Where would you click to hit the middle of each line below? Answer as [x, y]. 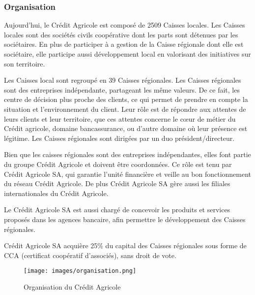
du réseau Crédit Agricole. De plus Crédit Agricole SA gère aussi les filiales [117, 183]
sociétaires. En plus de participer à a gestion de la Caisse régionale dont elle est [124, 44]
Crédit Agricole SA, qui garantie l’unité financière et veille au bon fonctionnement [128, 174]
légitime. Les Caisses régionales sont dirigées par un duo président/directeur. [119, 138]
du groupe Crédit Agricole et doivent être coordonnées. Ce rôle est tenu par [118, 164]
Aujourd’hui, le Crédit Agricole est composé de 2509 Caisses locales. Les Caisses [125, 25]
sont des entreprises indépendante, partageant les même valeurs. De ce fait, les [122, 89]
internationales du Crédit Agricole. [56, 193]
